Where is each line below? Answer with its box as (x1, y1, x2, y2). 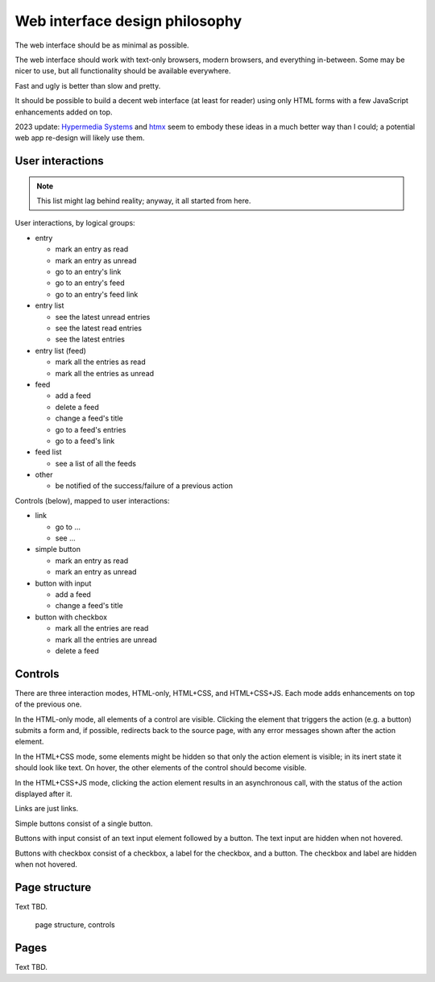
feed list (35, 447, 62, 457)
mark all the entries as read (55, 357, 147, 367)
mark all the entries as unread (55, 368, 155, 378)
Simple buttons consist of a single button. (14, 818, 153, 828)
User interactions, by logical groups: (14, 218, 136, 228)
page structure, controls (35, 920, 116, 930)
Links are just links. (14, 804, 79, 814)
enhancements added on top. (14, 107, 113, 117)
